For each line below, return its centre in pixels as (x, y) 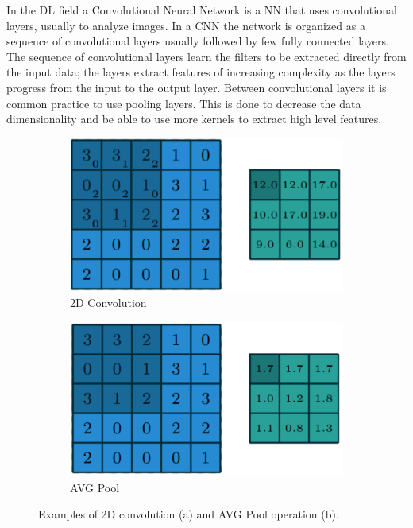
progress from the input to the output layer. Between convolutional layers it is (197, 87)
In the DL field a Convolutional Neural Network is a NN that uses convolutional (202, 10)
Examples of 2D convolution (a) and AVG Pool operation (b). (189, 514)
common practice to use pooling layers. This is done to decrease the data (184, 103)
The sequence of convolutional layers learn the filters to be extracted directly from (206, 56)
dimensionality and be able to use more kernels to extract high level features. (194, 119)
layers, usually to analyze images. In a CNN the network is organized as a (186, 25)
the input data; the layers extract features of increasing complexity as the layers (201, 72)
